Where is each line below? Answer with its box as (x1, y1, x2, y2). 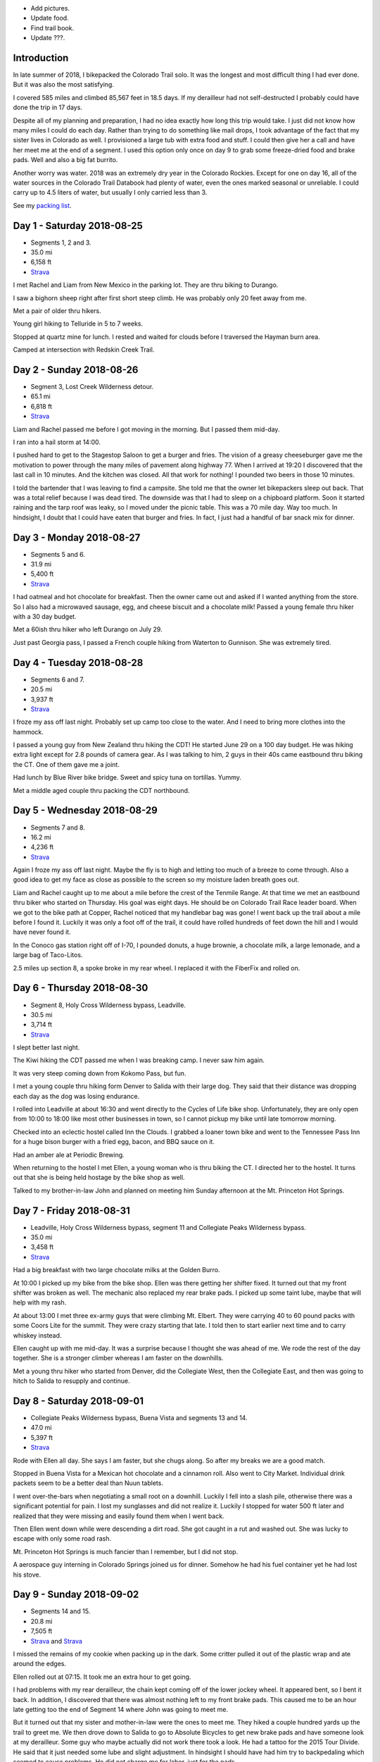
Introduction (13, 51, 69, 63)
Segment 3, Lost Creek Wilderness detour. (30, 383, 154, 391)
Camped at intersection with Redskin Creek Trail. (13, 345, 155, 354)
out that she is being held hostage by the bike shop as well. (13, 1173, 185, 1182)
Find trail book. (30, 23, 74, 32)
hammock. (13, 727, 44, 736)
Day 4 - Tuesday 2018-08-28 (13, 656, 144, 669)
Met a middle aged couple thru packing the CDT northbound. (13, 786, 190, 794)
